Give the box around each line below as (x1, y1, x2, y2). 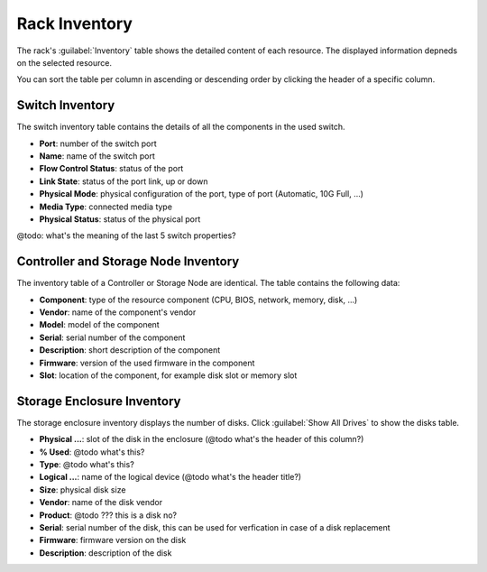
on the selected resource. (16, 57, 113, 68)
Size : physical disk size (39, 484, 126, 495)
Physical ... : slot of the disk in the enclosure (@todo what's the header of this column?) (39, 434, 364, 445)
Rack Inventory (16, 14, 133, 33)
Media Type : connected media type (39, 201, 173, 212)
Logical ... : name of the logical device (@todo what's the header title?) (39, 472, 302, 483)
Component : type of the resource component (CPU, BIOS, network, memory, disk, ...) (39, 294, 358, 305)
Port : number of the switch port (39, 138, 157, 149)
